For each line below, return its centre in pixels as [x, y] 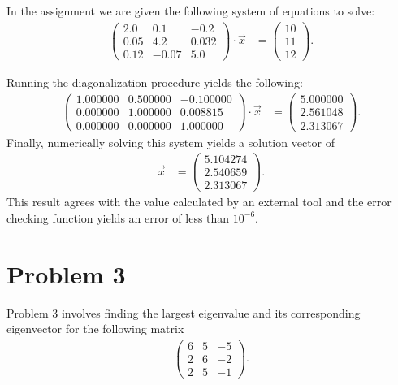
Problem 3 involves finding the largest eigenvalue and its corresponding [184, 312]
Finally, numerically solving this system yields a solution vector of [171, 142]
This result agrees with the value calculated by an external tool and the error [199, 202]
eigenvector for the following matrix [95, 329]
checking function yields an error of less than [118, 217]
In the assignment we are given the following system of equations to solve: [191, 11]
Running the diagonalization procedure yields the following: [155, 82]
